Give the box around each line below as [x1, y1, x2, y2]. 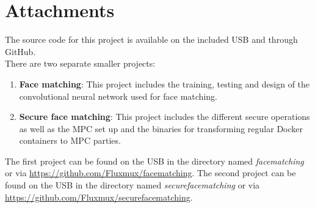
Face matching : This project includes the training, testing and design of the [19, 77, 310, 90]
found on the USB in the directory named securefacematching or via [5, 179, 260, 191]
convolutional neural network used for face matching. [19, 89, 217, 102]
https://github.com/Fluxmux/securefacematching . [5, 190, 193, 203]
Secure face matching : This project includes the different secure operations [19, 110, 310, 123]
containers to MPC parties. [19, 134, 121, 147]
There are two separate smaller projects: [5, 57, 156, 70]
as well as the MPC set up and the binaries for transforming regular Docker [19, 122, 303, 135]
